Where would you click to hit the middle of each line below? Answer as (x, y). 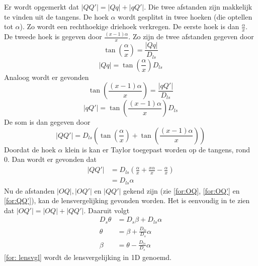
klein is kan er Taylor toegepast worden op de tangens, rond (158, 149)
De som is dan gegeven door (47, 122)
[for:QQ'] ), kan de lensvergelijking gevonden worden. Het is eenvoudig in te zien (127, 200)
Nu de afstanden (29, 190)
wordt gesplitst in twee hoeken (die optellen (185, 16)
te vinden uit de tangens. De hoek (56, 16)
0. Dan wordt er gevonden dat (50, 159)
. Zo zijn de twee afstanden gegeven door (191, 36)
